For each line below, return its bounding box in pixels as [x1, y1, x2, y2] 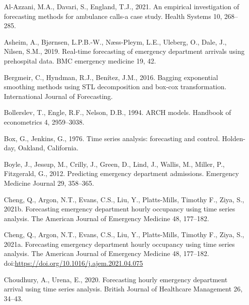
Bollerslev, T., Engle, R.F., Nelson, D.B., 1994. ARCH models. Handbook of [4, 107, 231, 117]
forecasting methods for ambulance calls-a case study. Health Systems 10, [4, 11, 222, 21]
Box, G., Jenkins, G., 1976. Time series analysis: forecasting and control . [4, 133, 220, 143]
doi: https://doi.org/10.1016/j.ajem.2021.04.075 [4, 258, 143, 268]
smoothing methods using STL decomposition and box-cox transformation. [4, 81, 227, 92]
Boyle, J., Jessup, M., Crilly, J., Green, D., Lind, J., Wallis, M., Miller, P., [4, 159, 225, 169]
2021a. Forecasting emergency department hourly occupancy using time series [4, 239, 235, 249]
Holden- [222, 133, 246, 143]
